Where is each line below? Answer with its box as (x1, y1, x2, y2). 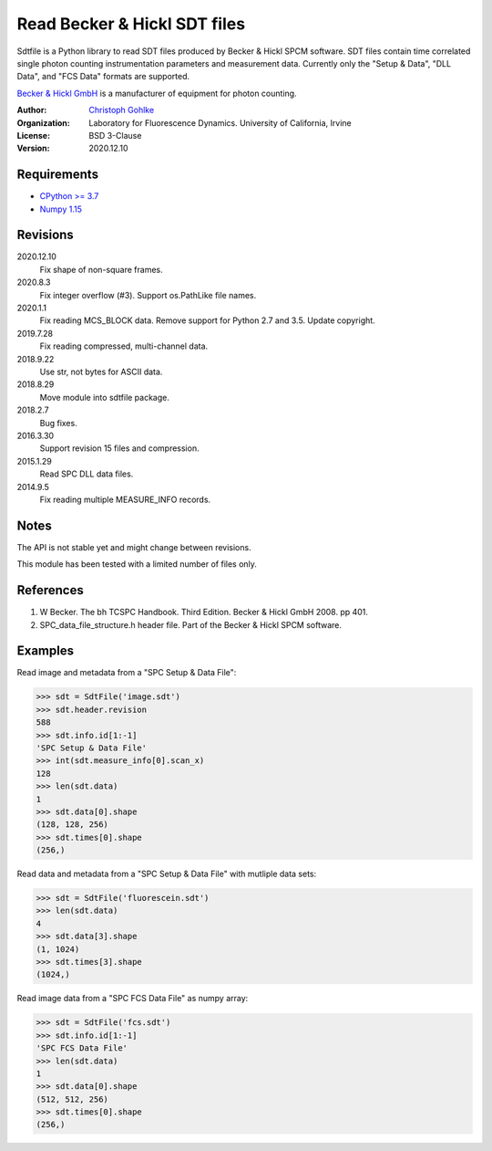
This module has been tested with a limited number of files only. (16, 559, 257, 570)
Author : (16, 105, 47, 116)
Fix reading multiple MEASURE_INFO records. (39, 494, 211, 505)
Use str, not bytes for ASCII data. (39, 366, 163, 377)
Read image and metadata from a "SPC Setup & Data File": (16, 667, 237, 678)
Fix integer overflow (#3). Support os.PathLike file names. (39, 289, 257, 300)
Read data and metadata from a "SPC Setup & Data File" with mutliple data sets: (16, 868, 317, 880)
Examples (16, 644, 75, 659)
